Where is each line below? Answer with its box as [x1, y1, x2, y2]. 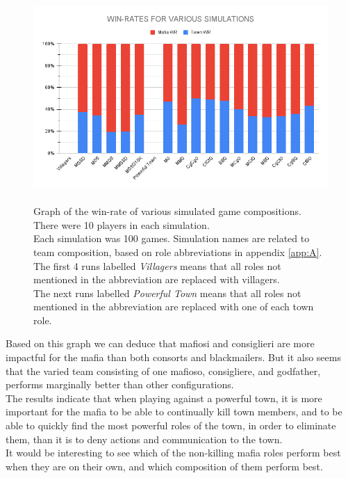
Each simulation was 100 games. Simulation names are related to [33, 231, 310, 246]
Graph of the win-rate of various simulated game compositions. [33, 204, 301, 218]
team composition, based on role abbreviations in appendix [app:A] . [33, 244, 322, 259]
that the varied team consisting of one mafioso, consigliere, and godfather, [6, 363, 321, 378]
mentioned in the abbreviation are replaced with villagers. [33, 272, 280, 287]
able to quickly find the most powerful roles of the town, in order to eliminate [6, 418, 336, 433]
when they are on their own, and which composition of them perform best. [6, 459, 323, 473]
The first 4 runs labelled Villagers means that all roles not [33, 258, 281, 273]
